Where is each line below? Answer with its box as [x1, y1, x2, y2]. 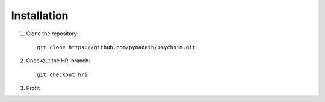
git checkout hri [37, 71, 88, 78]
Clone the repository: [26, 30, 79, 37]
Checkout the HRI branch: [26, 57, 90, 64]
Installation [11, 9, 69, 22]
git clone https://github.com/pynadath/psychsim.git [37, 44, 196, 50]
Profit [26, 85, 40, 92]
